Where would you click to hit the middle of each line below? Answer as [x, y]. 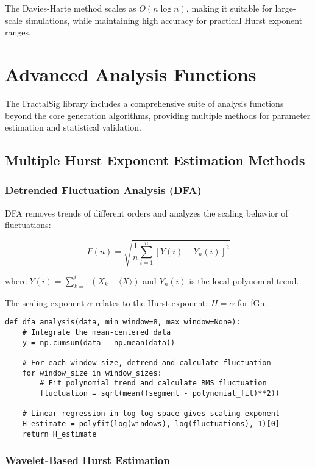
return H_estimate [59, 434]
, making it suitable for [229, 8]
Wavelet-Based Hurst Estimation [87, 460]
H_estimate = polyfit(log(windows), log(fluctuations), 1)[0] [151, 424]
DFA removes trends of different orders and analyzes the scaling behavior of [147, 213]
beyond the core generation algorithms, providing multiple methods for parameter [158, 115]
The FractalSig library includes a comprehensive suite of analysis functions [144, 103]
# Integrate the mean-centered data [97, 332]
